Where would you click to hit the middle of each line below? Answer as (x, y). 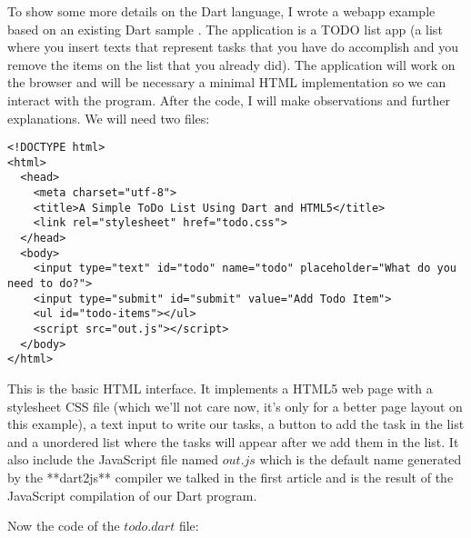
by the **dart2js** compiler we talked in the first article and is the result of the (230, 477)
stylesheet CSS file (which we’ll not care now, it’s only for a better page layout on (235, 406)
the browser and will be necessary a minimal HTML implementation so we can (227, 82)
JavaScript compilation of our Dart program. (132, 495)
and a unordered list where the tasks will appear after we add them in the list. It (233, 441)
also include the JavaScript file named (113, 459)
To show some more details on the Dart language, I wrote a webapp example (221, 11)
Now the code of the (64, 526)
